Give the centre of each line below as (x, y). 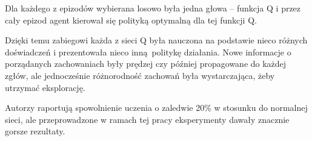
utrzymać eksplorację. (45, 87)
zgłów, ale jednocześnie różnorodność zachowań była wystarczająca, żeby (140, 75)
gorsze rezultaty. (35, 131)
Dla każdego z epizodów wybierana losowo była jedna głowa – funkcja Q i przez (153, 8)
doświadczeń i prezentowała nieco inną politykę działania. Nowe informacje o (148, 52)
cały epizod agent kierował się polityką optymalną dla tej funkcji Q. (131, 20)
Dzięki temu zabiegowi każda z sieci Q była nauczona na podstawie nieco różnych (156, 40)
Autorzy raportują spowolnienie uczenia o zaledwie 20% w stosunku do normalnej (156, 108)
